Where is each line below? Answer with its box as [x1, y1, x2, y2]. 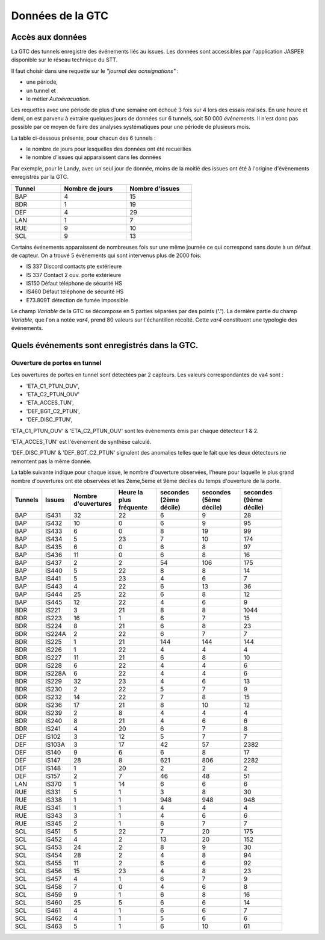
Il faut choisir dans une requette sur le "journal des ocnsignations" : [11, 67, 179, 75]
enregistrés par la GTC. [11, 173, 69, 181]
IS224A [45, 629, 66, 638]
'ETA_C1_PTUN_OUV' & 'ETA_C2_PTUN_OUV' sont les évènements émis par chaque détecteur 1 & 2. [11, 427, 259, 434]
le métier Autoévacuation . [26, 95, 90, 102]
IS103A [45, 740, 66, 749]
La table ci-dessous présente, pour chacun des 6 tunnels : [11, 134, 156, 142]
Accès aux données [11, 32, 87, 42]
